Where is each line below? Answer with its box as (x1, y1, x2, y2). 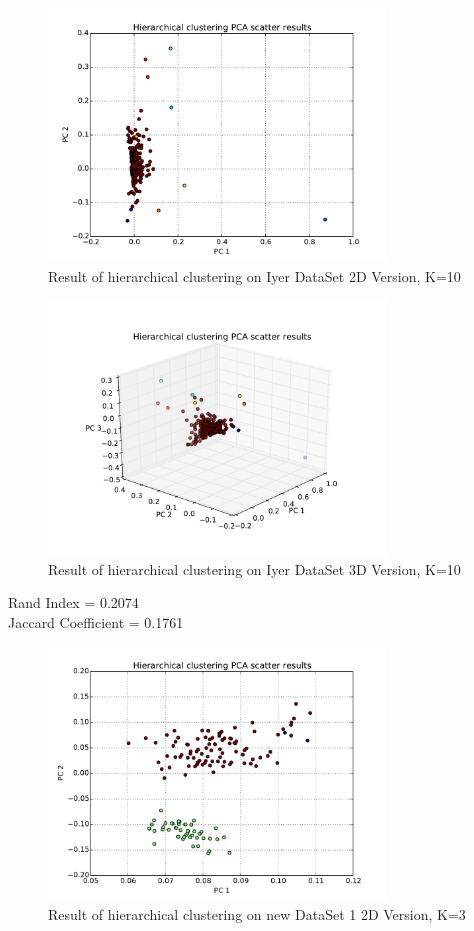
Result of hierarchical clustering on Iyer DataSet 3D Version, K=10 (48, 558, 461, 579)
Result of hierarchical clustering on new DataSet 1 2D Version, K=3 (48, 904, 466, 925)
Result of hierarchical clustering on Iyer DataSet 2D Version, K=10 (48, 265, 461, 286)
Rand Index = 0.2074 (8, 592, 139, 613)
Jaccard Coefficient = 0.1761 (8, 611, 184, 632)
